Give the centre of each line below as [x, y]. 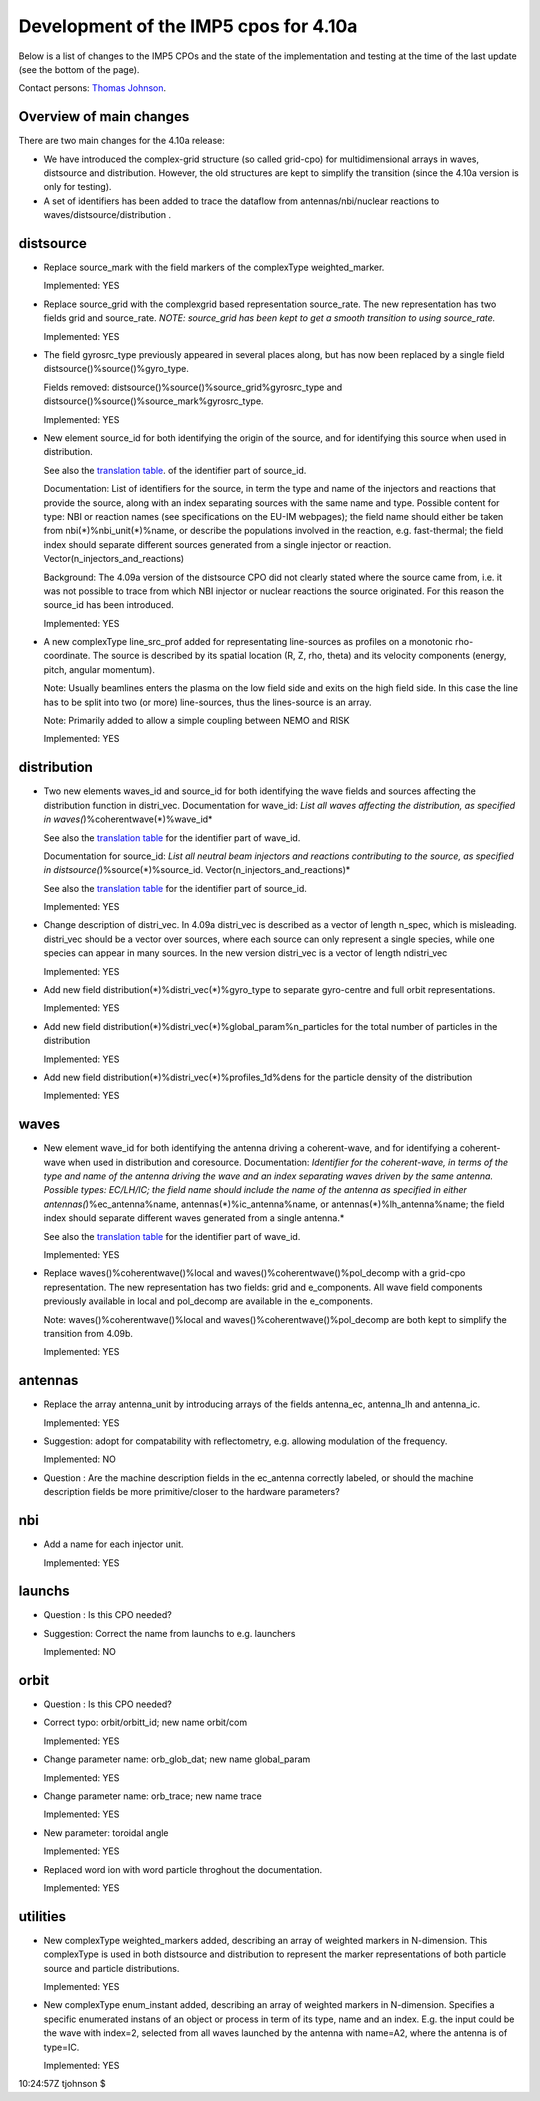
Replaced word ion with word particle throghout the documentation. [183, 1869]
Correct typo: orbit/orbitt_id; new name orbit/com [145, 1722]
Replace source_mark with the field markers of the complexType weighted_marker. [214, 267]
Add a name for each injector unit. [113, 1544]
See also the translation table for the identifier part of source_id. [175, 888]
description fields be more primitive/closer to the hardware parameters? [191, 1492]
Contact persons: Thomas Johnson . [92, 88]
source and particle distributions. [111, 1968]
